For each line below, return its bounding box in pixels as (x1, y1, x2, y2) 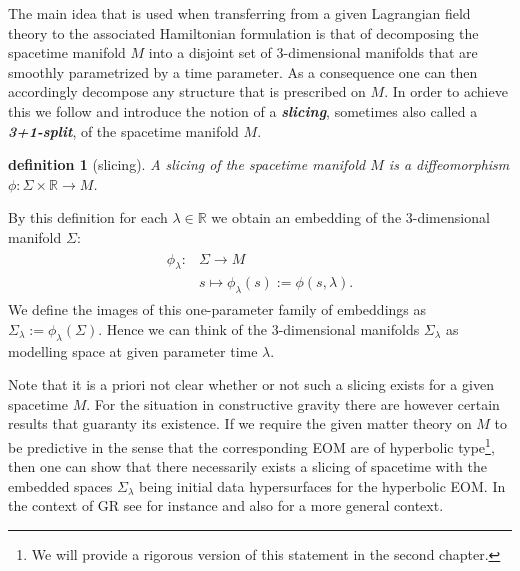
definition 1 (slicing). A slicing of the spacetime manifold (8, 154, 366, 175)
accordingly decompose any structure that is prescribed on (8, 81, 366, 102)
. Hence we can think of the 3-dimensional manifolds (98, 318, 420, 339)
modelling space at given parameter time (8, 340, 258, 361)
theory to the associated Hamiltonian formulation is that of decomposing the (8, 22, 479, 43)
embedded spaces (8, 475, 113, 496)
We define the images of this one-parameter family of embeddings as (8, 299, 427, 320)
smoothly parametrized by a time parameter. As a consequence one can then (8, 61, 478, 82)
